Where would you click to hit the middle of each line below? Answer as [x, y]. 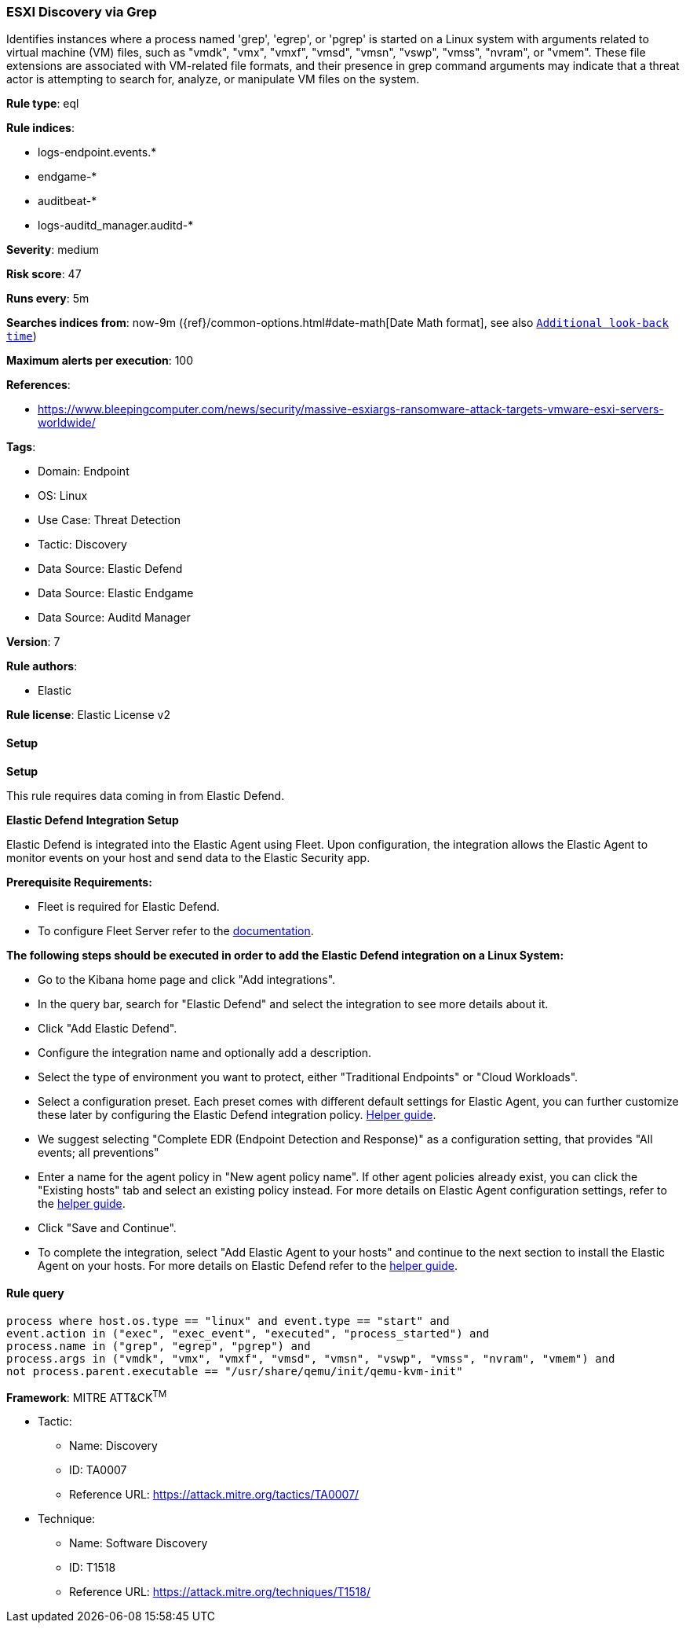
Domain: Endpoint [84, 471]
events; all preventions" [99, 1152]
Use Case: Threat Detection [109, 520]
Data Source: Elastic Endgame [116, 593]
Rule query [35, 1293]
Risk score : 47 [44, 274]
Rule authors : [42, 666]
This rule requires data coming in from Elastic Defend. [146, 795]
